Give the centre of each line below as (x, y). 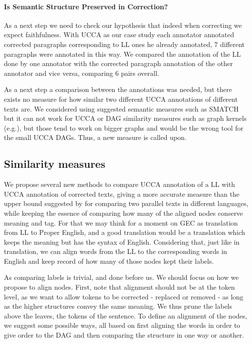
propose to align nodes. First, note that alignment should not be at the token (119, 287)
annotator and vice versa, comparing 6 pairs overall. (82, 73)
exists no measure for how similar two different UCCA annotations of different (121, 99)
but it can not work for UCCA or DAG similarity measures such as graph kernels (125, 118)
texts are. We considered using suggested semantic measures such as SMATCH (121, 108)
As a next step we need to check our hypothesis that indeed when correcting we (123, 25)
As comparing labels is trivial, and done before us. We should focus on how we (121, 277)
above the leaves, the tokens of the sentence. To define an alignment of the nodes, (126, 315)
